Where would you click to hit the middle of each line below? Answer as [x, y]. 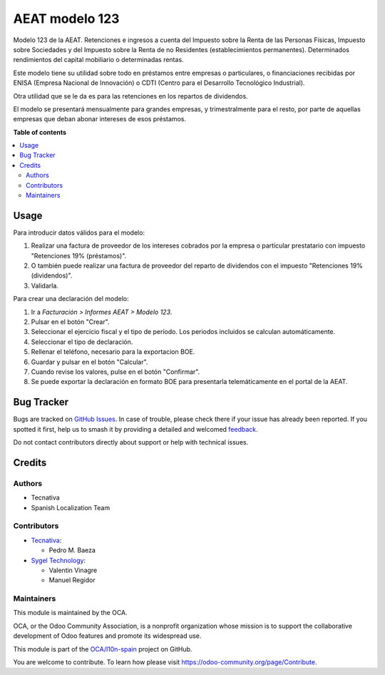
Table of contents [40, 132]
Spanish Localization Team [71, 507]
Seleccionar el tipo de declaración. [82, 342]
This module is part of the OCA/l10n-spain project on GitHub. [103, 649]
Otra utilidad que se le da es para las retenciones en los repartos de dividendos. [131, 96]
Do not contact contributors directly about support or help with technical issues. [131, 442]
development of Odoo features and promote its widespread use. [107, 636]
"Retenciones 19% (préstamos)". [79, 255]
